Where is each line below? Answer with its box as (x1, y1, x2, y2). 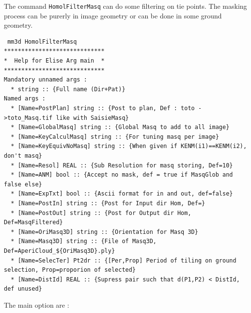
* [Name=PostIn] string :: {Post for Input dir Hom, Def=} (11, 199, 205, 207)
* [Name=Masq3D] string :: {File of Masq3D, (11, 238, 157, 245)
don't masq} (4, 152, 42, 159)
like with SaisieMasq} (56, 114, 129, 121)
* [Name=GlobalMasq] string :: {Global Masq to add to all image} (11, 124, 230, 131)
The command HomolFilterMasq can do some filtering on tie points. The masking (4, 1, 247, 11)
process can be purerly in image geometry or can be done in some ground (4, 10, 222, 20)
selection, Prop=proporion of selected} (4, 266, 136, 274)
